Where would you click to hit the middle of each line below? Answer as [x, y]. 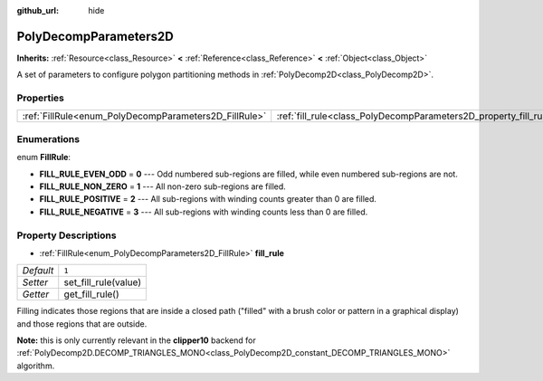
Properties [41, 98]
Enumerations [48, 138]
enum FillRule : [44, 157]
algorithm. [36, 366]
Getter [36, 294]
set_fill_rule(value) [103, 282]
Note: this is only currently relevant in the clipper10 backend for [137, 340]
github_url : [38, 10]
